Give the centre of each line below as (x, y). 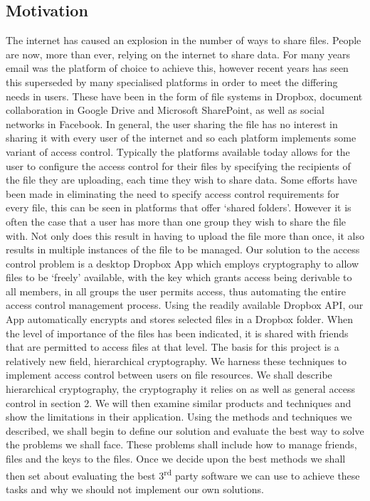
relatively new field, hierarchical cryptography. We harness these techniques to (176, 360)
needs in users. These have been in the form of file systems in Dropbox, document (184, 96)
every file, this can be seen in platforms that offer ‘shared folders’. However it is (179, 207)
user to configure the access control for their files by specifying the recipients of (178, 165)
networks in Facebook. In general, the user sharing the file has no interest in (172, 123)
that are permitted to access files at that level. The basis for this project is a (173, 347)
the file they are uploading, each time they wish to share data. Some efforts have (181, 180)
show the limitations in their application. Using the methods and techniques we (179, 417)
